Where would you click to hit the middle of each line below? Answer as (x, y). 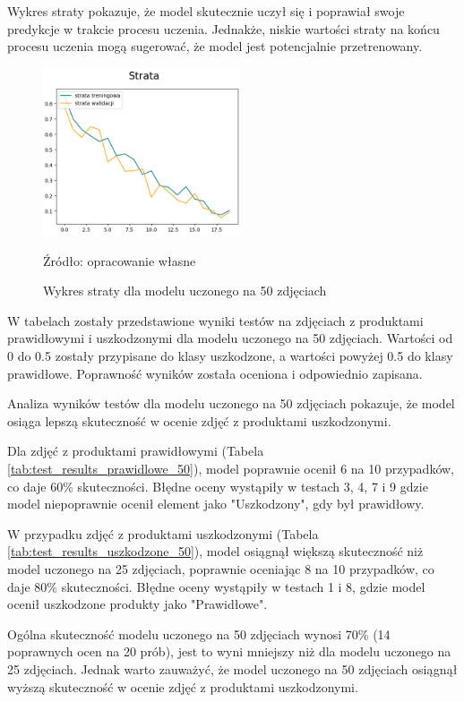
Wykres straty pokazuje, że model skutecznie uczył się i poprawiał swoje (206, 11)
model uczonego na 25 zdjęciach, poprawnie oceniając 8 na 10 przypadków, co (221, 568)
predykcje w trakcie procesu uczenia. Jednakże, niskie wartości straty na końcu (223, 28)
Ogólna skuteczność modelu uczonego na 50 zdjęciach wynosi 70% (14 (199, 634)
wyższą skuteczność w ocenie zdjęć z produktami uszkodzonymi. (183, 686)
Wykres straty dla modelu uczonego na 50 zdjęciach (185, 291)
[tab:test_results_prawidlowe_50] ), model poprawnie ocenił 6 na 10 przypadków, (231, 468)
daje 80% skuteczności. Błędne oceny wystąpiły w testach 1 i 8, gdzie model (216, 586)
